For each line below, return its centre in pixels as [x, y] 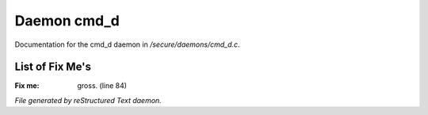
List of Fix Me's [53, 67]
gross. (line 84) [102, 86]
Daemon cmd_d [67, 21]
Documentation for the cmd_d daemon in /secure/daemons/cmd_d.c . [128, 44]
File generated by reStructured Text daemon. [88, 100]
